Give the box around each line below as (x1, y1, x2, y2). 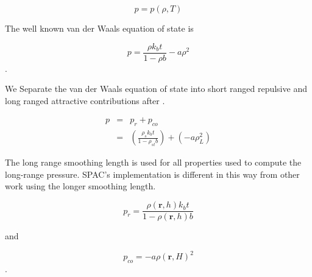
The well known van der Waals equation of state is (5, 22, 194, 34)
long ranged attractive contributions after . (5, 94, 165, 107)
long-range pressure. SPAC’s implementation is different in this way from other (5, 167, 300, 180)
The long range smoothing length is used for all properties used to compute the (5, 156, 302, 169)
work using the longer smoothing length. (5, 180, 156, 192)
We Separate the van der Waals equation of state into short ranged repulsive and (5, 82, 307, 95)
